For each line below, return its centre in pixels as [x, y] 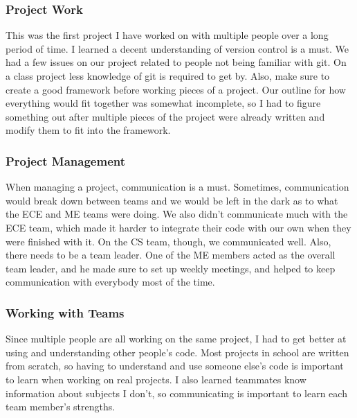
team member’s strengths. [61, 407]
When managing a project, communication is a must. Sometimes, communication [177, 187]
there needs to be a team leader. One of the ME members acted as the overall [171, 255]
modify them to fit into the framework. [88, 130]
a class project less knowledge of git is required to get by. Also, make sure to [168, 76]
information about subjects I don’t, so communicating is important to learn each [176, 393]
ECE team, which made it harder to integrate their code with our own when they [178, 227]
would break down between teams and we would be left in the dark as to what [172, 200]
